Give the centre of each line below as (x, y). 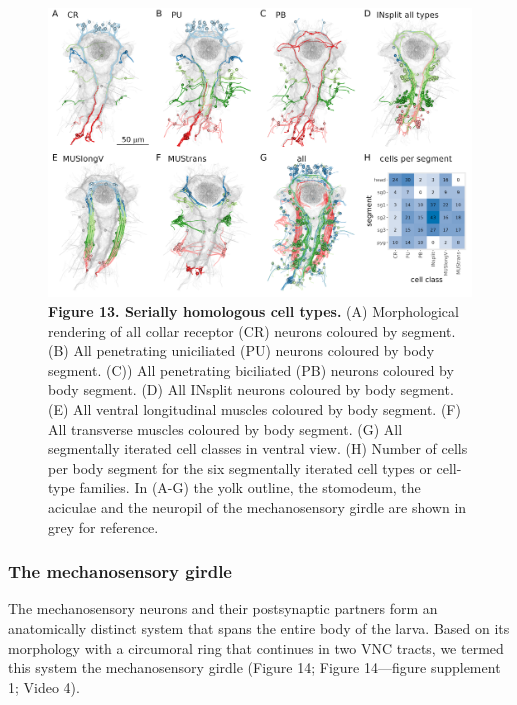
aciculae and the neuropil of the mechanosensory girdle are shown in (257, 506)
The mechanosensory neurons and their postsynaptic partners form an (223, 608)
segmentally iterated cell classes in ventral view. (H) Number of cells (258, 448)
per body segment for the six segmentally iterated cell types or (240, 467)
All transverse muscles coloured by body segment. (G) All (225, 428)
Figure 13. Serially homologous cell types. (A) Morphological (253, 311)
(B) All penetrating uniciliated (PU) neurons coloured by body (241, 350)
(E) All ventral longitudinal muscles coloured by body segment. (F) (254, 408)
